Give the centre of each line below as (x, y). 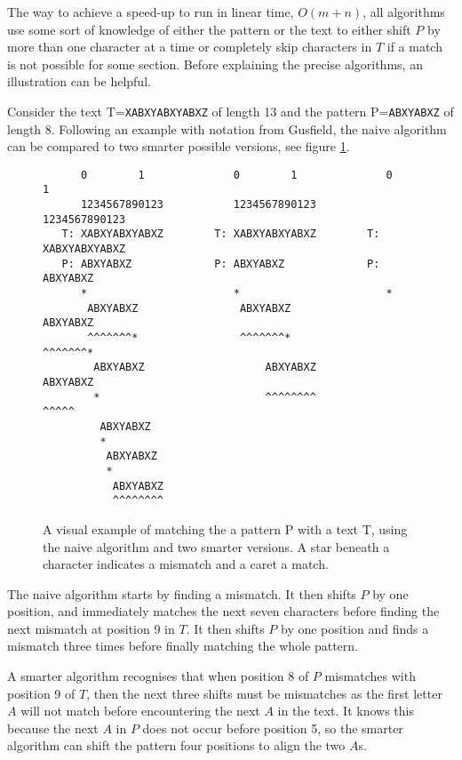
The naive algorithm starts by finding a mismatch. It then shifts (182, 593)
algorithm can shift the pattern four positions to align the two (176, 745)
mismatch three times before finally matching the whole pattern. (183, 646)
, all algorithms (404, 12)
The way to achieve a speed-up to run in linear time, (151, 12)
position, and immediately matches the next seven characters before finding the (223, 611)
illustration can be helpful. (79, 81)
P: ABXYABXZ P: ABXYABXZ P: (221, 264)
